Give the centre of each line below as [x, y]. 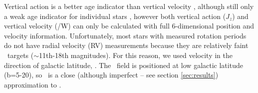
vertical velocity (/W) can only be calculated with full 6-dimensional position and [129, 26]
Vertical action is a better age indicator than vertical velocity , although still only [129, 6]
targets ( [20, 55]
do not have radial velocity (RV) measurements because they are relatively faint [126, 45]
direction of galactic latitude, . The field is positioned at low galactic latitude [124, 65]
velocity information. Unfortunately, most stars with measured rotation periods [125, 35]
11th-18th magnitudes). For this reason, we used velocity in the [136, 55]
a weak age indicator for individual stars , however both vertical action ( [115, 16]
